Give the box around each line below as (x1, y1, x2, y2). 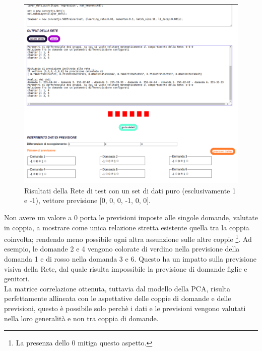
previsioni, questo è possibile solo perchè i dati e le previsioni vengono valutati (4, 303, 246, 314)
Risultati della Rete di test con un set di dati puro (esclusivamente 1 (24, 185, 236, 195)
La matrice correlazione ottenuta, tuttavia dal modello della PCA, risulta (4, 283, 231, 293)
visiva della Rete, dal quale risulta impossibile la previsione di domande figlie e (4, 263, 247, 274)
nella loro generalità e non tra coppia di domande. (4, 313, 159, 323)
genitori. (4, 273, 30, 284)
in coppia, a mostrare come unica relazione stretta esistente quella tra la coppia (4, 222, 249, 232)
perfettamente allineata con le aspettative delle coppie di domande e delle (4, 293, 231, 304)
